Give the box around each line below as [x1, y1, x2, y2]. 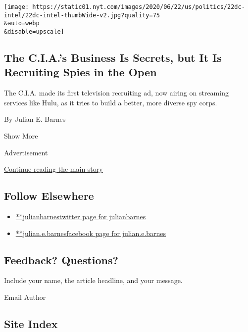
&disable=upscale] [4, 28, 64, 35]
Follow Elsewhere [4, 188, 94, 203]
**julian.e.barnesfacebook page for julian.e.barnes [15, 228, 166, 238]
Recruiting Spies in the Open [4, 64, 157, 80]
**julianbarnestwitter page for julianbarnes [15, 211, 146, 221]
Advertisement [4, 147, 48, 157]
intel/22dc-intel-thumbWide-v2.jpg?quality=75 [4, 11, 160, 19]
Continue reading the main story [4, 164, 103, 174]
